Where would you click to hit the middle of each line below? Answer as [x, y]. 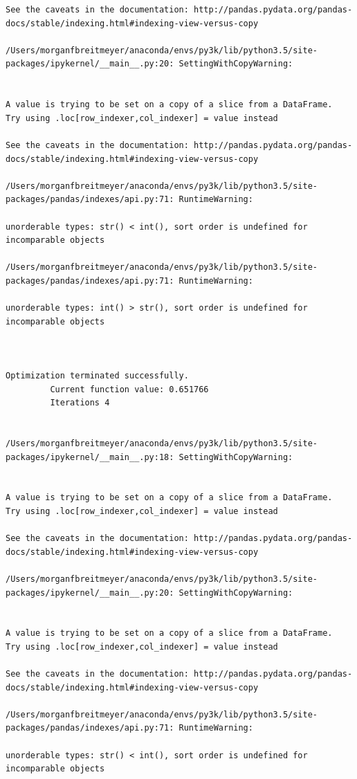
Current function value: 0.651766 [129, 389]
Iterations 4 [80, 403]
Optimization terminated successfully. [97, 376]
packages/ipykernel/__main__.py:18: [90, 457]
